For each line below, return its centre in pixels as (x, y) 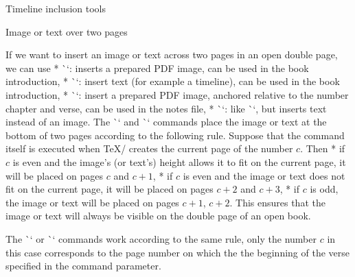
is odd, (324, 189)
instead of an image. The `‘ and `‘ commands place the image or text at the (166, 122)
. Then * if (323, 148)
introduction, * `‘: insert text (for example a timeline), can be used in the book (173, 81)
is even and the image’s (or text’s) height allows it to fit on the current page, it (179, 161)
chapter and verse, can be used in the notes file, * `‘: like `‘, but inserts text (166, 108)
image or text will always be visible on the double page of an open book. (158, 216)
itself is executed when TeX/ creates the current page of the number (149, 148)
